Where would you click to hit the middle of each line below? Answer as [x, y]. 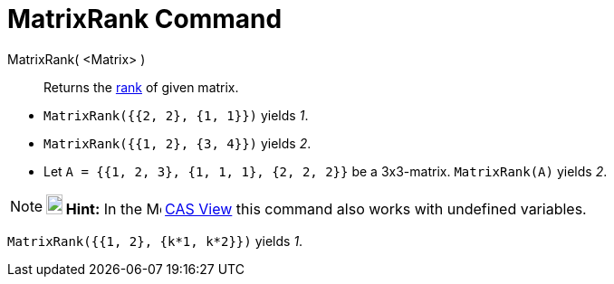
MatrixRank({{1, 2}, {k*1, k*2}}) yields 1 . [155, 241]
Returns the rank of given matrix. [141, 87]
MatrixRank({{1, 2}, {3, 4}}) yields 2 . [177, 143]
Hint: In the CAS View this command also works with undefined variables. [326, 208]
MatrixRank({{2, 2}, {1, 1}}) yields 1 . [176, 115]
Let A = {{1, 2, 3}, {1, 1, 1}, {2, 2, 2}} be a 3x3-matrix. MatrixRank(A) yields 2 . [326, 171]
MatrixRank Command [145, 19]
